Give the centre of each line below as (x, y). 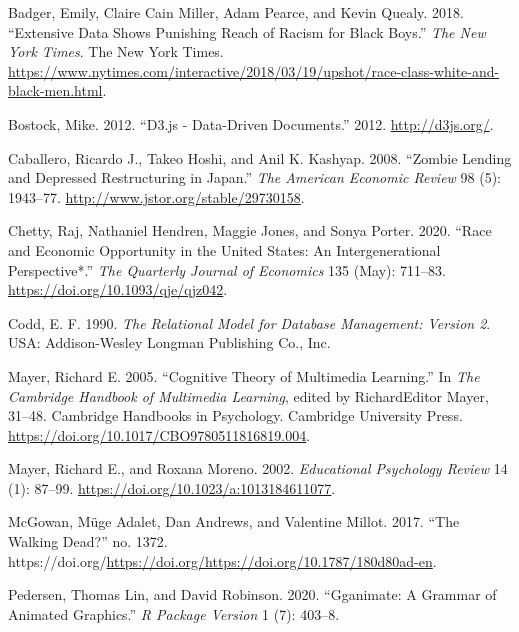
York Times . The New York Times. (116, 51)
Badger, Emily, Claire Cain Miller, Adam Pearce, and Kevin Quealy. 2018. (236, 12)
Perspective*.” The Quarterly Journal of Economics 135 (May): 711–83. (227, 269)
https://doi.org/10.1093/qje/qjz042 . (118, 289)
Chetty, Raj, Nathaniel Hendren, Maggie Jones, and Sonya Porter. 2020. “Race (250, 230)
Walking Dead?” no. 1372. (88, 541)
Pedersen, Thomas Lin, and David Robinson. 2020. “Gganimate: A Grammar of (252, 594)
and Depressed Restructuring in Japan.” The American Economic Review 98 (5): (254, 177)
